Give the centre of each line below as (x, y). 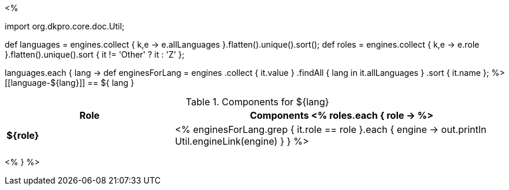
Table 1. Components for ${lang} (257, 102)
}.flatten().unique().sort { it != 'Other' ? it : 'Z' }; (95, 54)
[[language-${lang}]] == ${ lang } (70, 83)
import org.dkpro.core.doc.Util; (65, 26)
